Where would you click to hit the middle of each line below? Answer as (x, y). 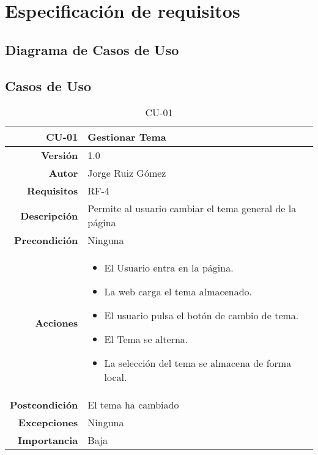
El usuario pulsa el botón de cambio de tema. (202, 316)
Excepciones (48, 423)
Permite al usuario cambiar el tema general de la (192, 209)
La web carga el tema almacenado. (178, 292)
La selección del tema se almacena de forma (198, 363)
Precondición (46, 240)
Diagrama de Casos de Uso (92, 49)
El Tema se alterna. (146, 339)
